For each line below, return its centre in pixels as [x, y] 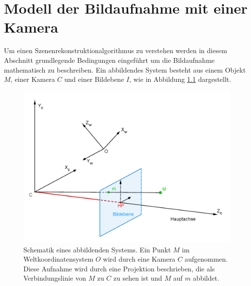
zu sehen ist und [138, 278]
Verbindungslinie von [55, 278]
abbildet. [206, 278]
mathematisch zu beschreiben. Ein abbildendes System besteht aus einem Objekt [125, 69]
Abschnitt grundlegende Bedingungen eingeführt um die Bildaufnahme [109, 60]
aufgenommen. [206, 259]
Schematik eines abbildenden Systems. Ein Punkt [97, 249]
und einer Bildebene [94, 79]
